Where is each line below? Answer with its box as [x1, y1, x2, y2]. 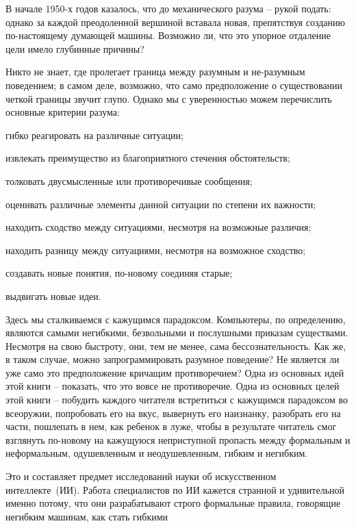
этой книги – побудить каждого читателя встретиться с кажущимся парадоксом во [5, 392, 348, 407]
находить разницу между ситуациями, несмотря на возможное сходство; [5, 242, 306, 257]
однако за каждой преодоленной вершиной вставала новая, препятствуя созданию [5, 14, 345, 29]
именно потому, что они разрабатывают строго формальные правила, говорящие [5, 496, 341, 510]
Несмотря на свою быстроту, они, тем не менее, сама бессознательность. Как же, [5, 338, 346, 353]
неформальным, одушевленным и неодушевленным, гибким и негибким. [5, 446, 308, 460]
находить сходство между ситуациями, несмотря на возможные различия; [5, 220, 311, 234]
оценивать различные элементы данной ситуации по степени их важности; [5, 197, 316, 211]
